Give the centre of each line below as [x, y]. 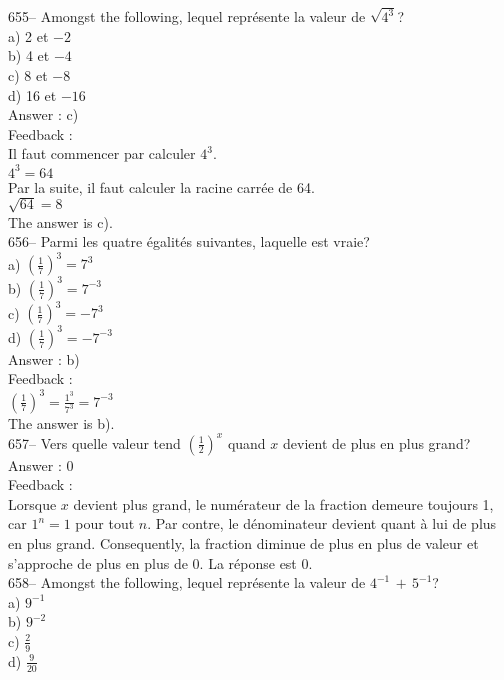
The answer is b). [61, 422]
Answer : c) [43, 114]
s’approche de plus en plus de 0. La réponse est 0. [160, 562]
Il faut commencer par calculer [102, 153]
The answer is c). [60, 221]
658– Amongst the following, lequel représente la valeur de [187, 582]
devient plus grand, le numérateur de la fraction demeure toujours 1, [283, 503]
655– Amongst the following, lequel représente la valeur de [187, 16]
